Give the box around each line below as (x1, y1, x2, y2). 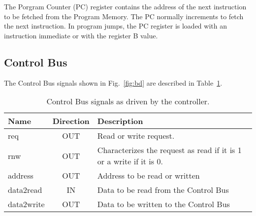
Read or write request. (97, 130, 175, 142)
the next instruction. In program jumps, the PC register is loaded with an (4, 21, 227, 31)
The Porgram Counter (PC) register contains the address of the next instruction (4, 1, 247, 11)
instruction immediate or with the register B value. (4, 30, 158, 40)
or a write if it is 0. (97, 155, 163, 167)
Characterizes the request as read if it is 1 (97, 144, 242, 156)
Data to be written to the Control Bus (97, 198, 230, 210)
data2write (8, 198, 45, 210)
